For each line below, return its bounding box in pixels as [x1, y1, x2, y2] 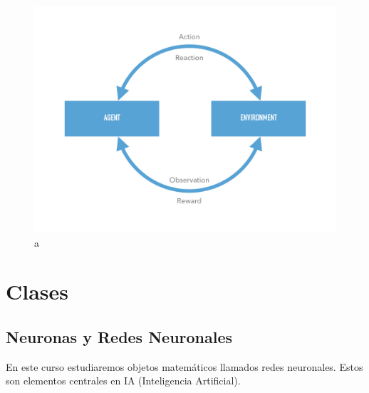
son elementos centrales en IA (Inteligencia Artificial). [6, 373, 241, 388]
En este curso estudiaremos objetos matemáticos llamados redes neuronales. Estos [6, 359, 363, 374]
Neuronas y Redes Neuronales [6, 325, 233, 347]
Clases [6, 277, 69, 306]
